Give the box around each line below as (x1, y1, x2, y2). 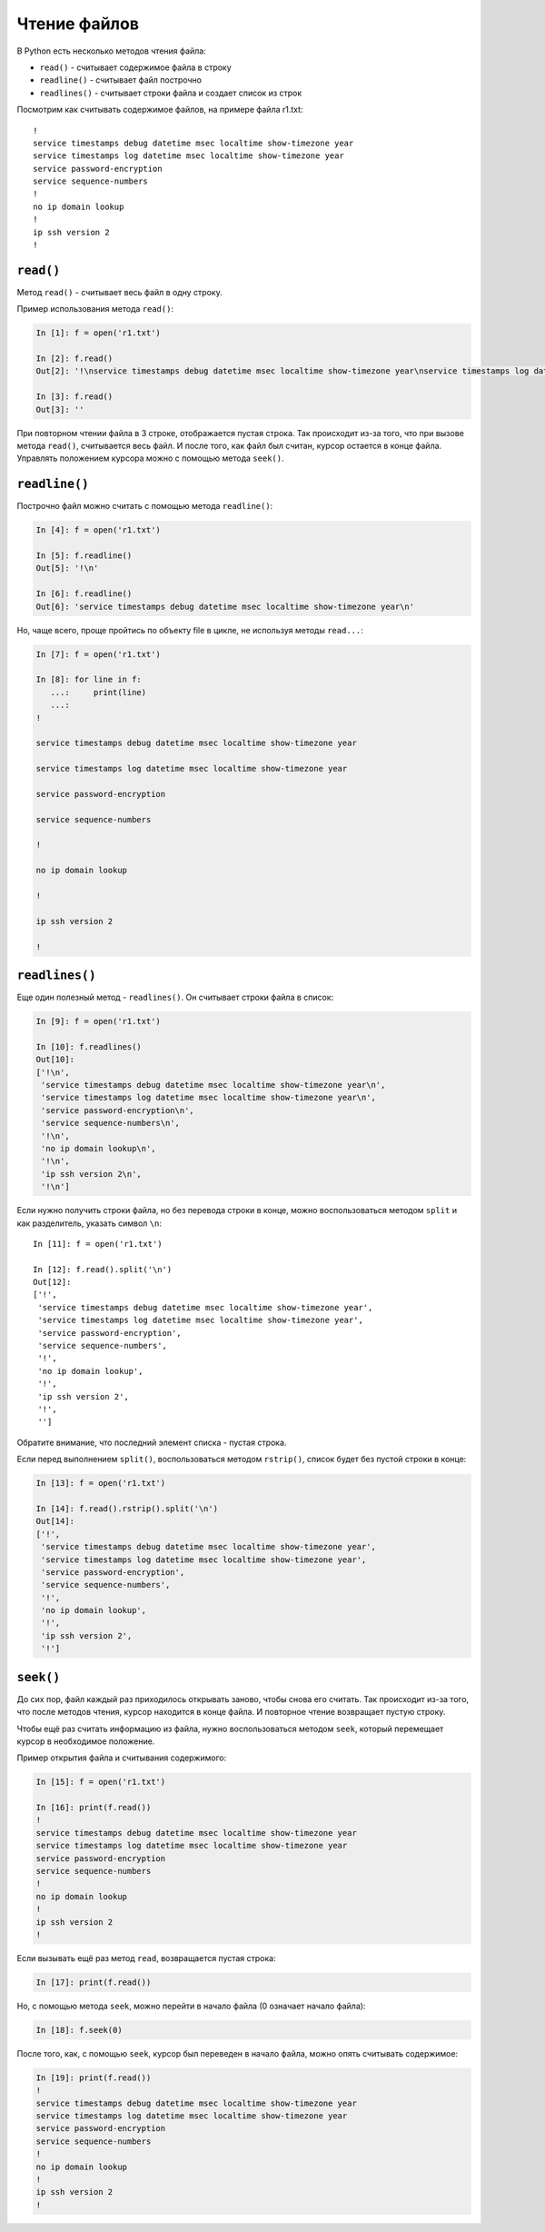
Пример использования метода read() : (16, 304, 174, 314)
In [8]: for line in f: (35, 674, 143, 685)
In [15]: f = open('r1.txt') (35, 1777, 166, 1788)
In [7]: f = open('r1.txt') (35, 649, 161, 659)
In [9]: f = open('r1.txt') (35, 1016, 161, 1027)
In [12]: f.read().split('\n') (33, 1264, 173, 1274)
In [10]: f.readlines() (35, 1041, 143, 1051)
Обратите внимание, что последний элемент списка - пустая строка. (16, 1437, 287, 1448)
